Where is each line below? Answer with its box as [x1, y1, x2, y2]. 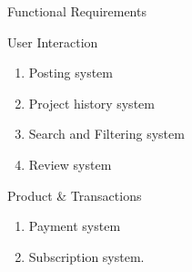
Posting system [28, 63, 113, 82]
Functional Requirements [7, 2, 147, 20]
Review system [28, 154, 112, 173]
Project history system [28, 93, 155, 112]
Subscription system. [28, 246, 145, 266]
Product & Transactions [7, 185, 142, 204]
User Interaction [7, 32, 98, 51]
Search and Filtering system [28, 124, 185, 143]
